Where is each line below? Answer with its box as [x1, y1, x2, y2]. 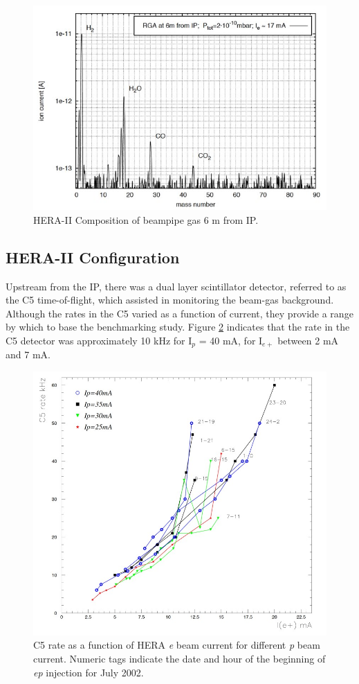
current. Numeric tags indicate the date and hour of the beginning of [33, 651, 326, 665]
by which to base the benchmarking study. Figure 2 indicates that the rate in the [6, 319, 350, 334]
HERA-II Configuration [6, 246, 180, 268]
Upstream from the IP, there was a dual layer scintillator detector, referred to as [6, 279, 347, 293]
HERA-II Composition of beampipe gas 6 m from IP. [33, 212, 259, 227]
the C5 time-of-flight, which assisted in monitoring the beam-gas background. [6, 292, 334, 307]
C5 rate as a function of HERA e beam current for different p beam [33, 638, 320, 652]
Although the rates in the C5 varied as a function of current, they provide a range [6, 306, 353, 320]
